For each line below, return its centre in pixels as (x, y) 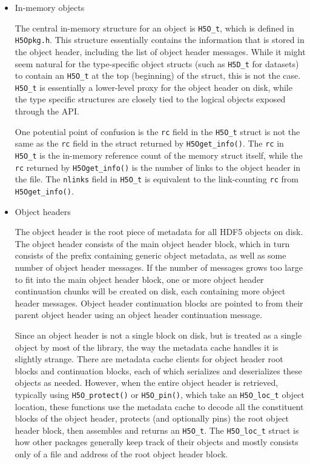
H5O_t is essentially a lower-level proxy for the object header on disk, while (153, 87)
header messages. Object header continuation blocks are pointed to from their (159, 303)
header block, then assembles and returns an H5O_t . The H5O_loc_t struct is (157, 430)
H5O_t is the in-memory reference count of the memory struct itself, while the (159, 155)
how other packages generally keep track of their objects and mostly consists (157, 442)
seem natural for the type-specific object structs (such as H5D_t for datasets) (157, 63)
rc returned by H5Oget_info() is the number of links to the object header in (158, 167)
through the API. (47, 111)
